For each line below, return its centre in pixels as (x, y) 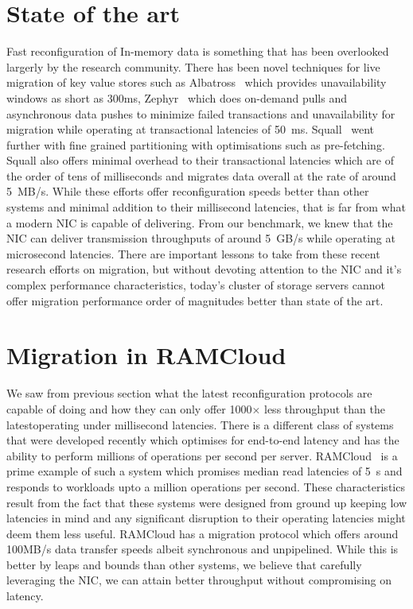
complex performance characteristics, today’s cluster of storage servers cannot (196, 285)
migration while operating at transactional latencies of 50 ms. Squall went (190, 129)
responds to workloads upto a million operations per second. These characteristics (206, 486)
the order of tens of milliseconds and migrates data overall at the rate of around (201, 175)
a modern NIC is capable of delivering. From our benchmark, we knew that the (200, 222)
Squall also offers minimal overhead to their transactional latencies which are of (200, 160)
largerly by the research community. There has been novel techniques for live (193, 66)
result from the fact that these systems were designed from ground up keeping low (207, 502)
